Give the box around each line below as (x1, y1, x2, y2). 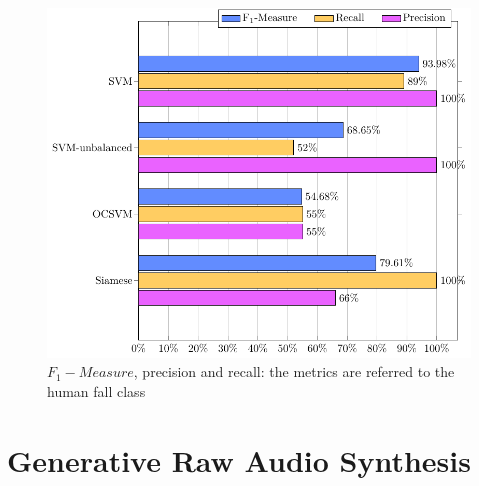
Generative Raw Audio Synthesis (7, 439, 471, 480)
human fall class (47, 381, 146, 402)
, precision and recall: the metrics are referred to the (133, 361, 455, 382)
